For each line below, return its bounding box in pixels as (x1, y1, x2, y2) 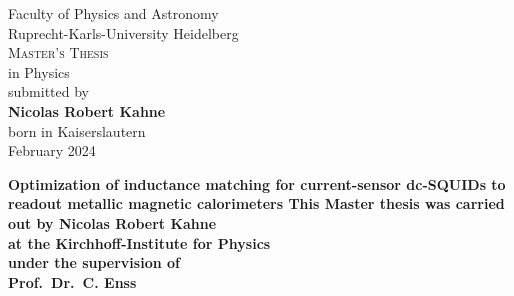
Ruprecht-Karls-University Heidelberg (8, 22, 239, 43)
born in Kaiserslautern (8, 120, 146, 141)
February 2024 (8, 140, 96, 161)
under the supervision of (8, 252, 180, 273)
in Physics (8, 61, 70, 82)
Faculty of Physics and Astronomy (8, 3, 219, 23)
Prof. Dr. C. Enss (8, 271, 137, 292)
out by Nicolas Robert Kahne (8, 212, 217, 233)
